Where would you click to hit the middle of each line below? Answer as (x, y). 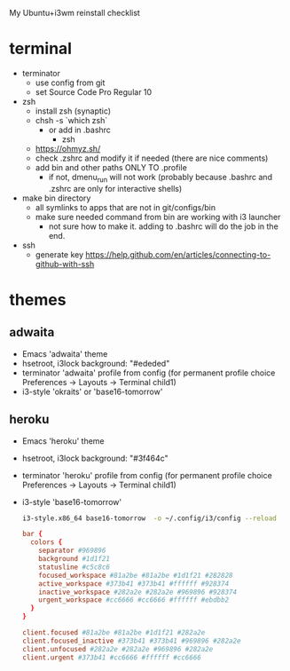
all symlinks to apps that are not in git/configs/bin (125, 207)
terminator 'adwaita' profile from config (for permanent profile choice (149, 373)
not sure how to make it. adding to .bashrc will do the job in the (164, 226)
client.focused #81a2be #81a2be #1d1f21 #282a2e (114, 633)
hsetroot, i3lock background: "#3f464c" (95, 458)
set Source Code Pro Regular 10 (94, 91)
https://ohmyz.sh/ (68, 148)
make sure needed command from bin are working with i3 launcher (158, 217)
